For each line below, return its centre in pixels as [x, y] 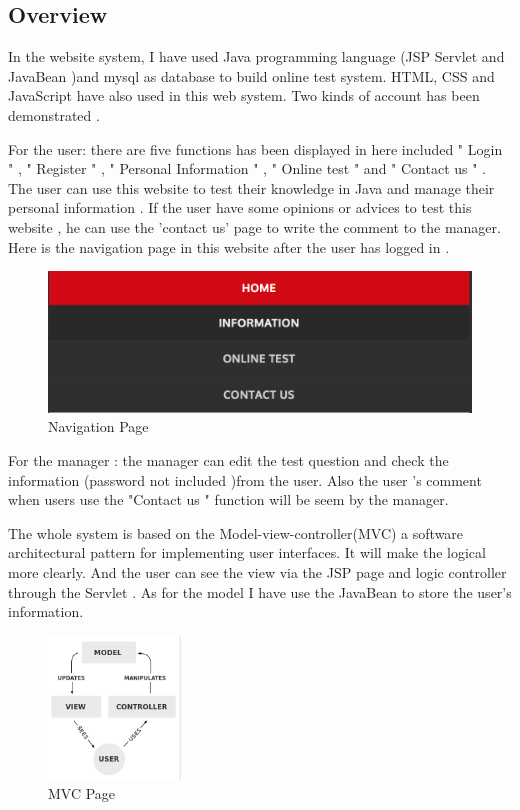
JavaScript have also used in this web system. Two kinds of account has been [244, 95]
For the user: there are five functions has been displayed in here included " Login [255, 148]
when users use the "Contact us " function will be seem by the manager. [228, 499]
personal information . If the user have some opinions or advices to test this [240, 207]
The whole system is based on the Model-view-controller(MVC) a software [236, 532]
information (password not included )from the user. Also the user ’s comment [245, 479]
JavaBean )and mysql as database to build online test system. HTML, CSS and [251, 75]
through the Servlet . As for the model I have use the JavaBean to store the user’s [260, 591]
